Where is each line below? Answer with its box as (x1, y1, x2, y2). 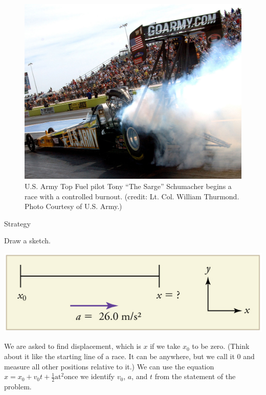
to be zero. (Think (192, 341, 250, 351)
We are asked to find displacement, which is (4, 341, 141, 351)
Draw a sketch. (4, 235, 51, 246)
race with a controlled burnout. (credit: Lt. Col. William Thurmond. (25, 191, 239, 201)
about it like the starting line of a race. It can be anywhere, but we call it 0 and (4, 350, 255, 361)
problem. (4, 381, 32, 391)
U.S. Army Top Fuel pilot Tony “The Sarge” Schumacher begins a (25, 180, 232, 191)
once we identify (64, 371, 115, 382)
